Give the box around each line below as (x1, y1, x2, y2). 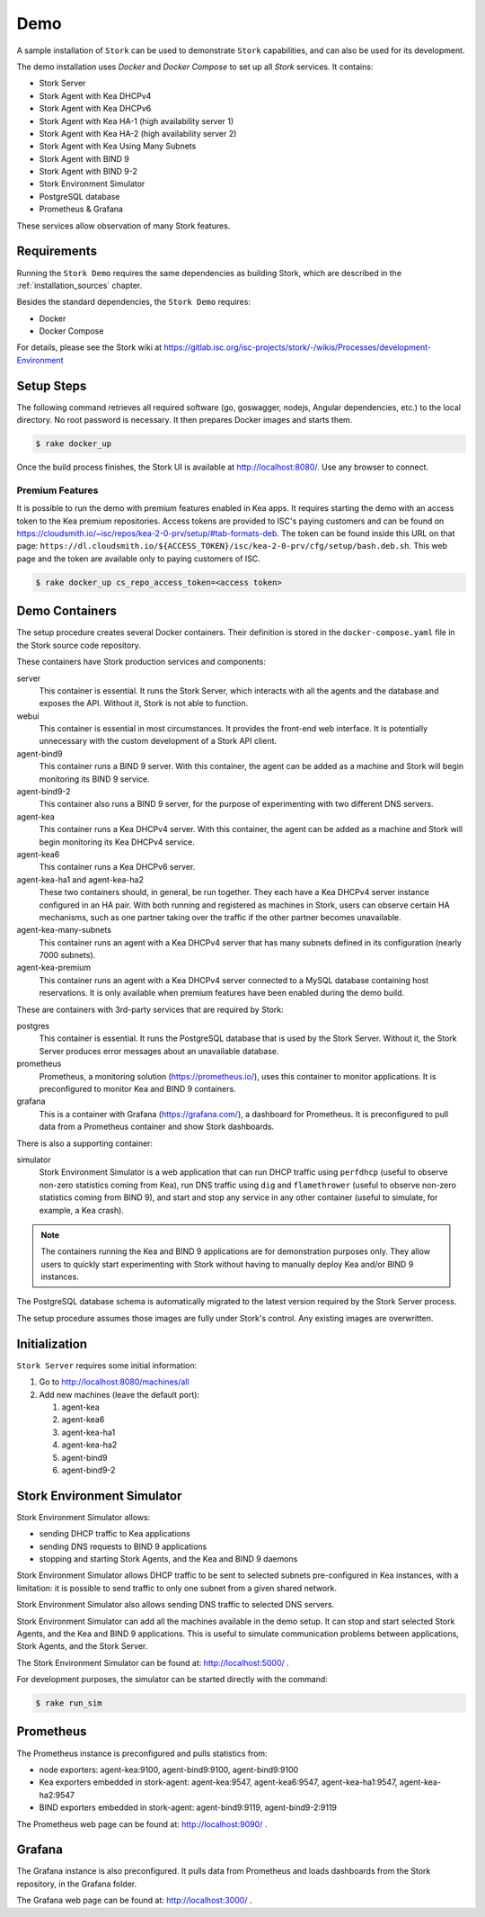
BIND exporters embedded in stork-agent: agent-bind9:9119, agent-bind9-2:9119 (39, 1802, 337, 1813)
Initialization (16, 1336, 88, 1351)
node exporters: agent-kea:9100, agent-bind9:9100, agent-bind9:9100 (39, 1764, 299, 1775)
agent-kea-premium (16, 963, 92, 973)
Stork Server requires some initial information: (16, 1359, 198, 1371)
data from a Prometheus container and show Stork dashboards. (39, 1121, 275, 1133)
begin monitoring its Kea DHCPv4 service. (39, 837, 195, 847)
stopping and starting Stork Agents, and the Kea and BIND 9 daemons (39, 1553, 298, 1564)
